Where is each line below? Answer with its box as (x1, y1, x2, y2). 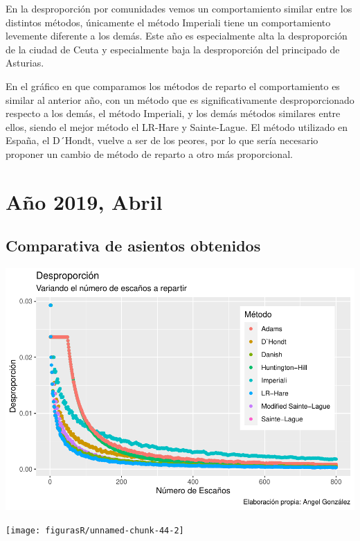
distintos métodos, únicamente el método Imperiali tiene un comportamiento (6, 15, 331, 29)
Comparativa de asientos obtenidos (6, 235, 261, 256)
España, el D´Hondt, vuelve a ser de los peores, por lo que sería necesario (6, 133, 318, 148)
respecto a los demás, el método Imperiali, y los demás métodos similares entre (6, 106, 341, 121)
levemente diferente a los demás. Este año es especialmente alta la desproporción (6, 28, 348, 43)
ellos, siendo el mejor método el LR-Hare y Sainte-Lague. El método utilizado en (6, 119, 348, 134)
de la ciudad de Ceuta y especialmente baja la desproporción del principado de (6, 42, 340, 56)
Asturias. (6, 55, 44, 70)
